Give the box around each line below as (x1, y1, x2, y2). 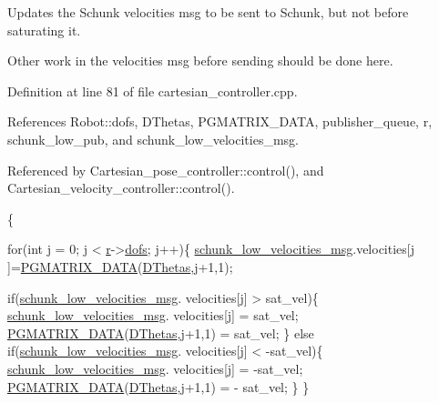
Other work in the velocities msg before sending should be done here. (7, 51, 393, 70)
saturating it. (7, 20, 81, 39)
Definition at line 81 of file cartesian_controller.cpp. (7, 81, 298, 100)
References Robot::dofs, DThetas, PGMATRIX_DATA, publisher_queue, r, (7, 112, 433, 131)
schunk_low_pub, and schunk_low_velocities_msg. (7, 129, 299, 148)
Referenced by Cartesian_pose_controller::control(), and (7, 160, 324, 179)
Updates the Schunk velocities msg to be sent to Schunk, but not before (7, 3, 409, 21)
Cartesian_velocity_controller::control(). (7, 178, 235, 197)
